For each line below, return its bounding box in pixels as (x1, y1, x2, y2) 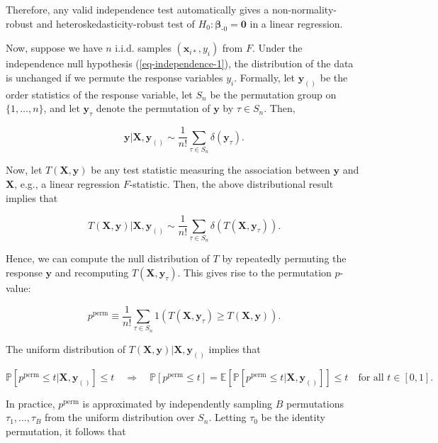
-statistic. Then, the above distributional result (129, 176, 334, 191)
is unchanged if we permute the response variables (6, 69, 223, 84)
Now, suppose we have (6, 40, 103, 55)
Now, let (6, 162, 43, 177)
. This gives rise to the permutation (177, 265, 332, 280)
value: (6, 281, 31, 296)
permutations (286, 396, 344, 410)
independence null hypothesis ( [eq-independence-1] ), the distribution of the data (6, 56, 354, 71)
